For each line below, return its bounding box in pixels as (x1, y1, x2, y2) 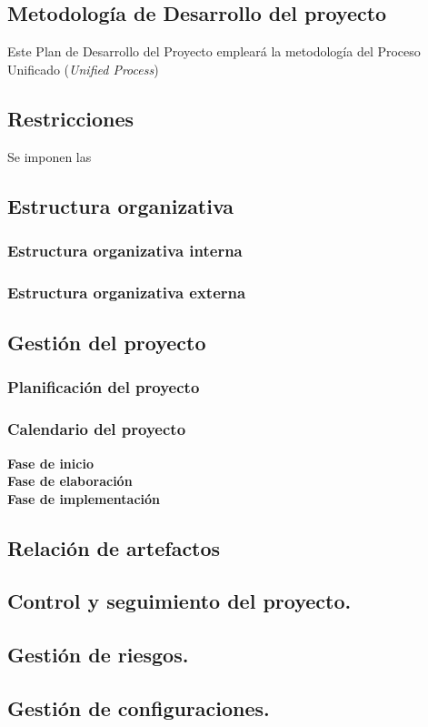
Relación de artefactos (7, 533, 221, 561)
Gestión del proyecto (7, 328, 206, 357)
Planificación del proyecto (7, 376, 200, 399)
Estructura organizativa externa (7, 280, 246, 303)
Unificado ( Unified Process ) (7, 59, 159, 78)
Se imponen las (7, 146, 92, 166)
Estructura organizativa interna (7, 238, 243, 261)
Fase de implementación (7, 489, 161, 508)
